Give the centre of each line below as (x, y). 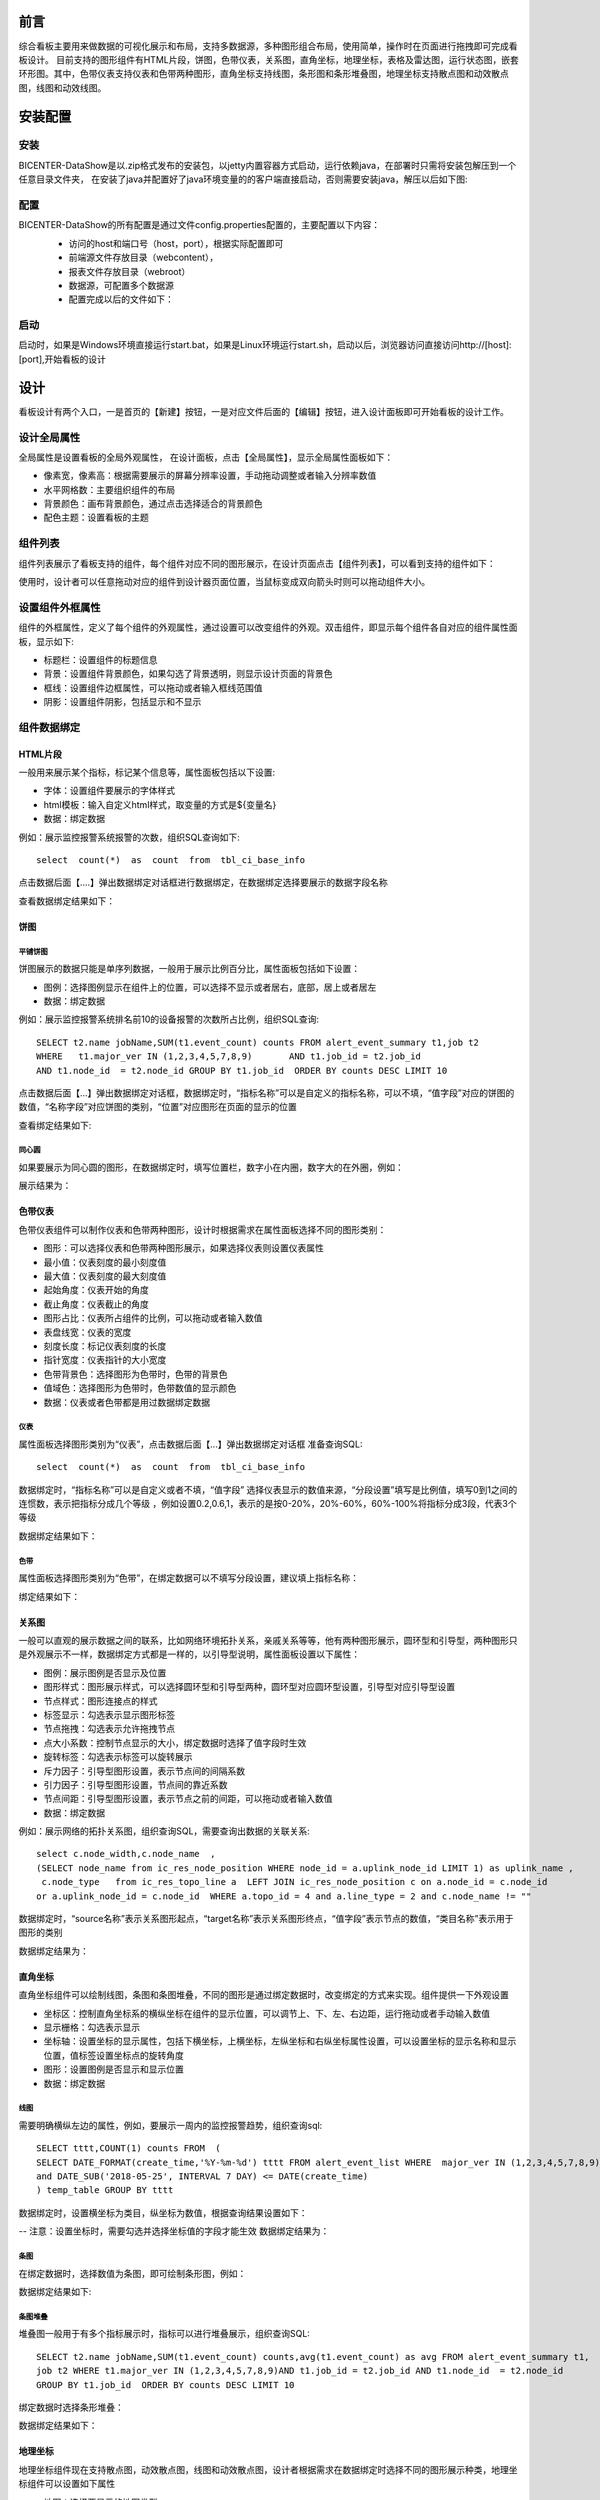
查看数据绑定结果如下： (66, 901)
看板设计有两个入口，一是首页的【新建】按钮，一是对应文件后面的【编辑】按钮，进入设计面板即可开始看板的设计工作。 (263, 411)
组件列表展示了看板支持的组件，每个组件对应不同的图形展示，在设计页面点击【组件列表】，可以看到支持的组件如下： (257, 563)
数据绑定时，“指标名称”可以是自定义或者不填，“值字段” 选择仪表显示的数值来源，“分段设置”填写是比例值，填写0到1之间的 (268, 1489)
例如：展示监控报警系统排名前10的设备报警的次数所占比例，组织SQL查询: (169, 1019)
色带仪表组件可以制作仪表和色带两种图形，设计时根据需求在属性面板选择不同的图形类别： (202, 1229)
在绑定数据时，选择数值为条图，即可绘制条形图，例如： (132, 2273)
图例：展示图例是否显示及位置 (105, 1672)
